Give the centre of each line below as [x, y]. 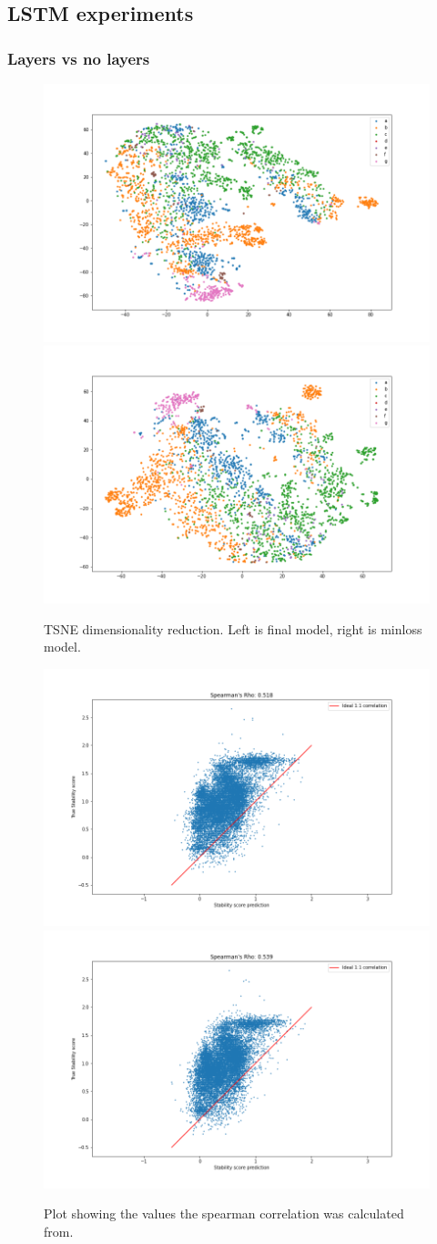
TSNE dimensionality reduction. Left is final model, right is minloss [233, 628]
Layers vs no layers [79, 58]
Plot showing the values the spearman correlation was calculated [224, 1213]
